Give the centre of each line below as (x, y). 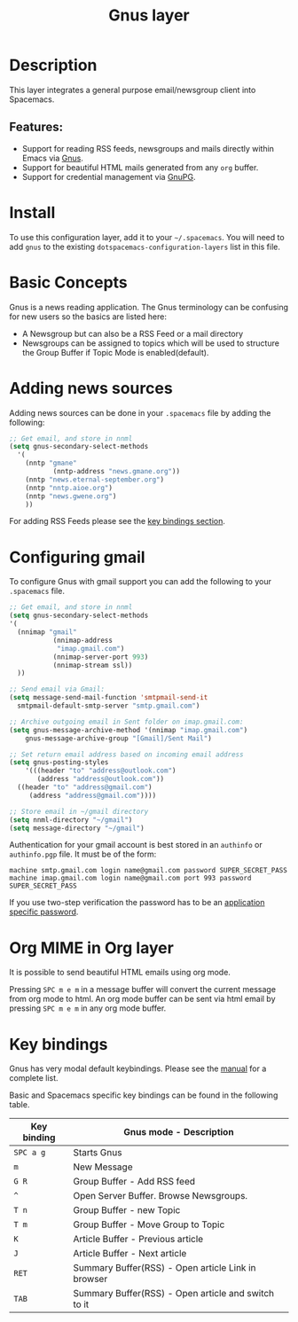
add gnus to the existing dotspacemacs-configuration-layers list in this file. (145, 246)
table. (20, 1105)
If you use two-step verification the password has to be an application (137, 903)
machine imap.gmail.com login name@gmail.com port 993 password (130, 879)
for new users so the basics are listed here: (88, 317)
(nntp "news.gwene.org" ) (71, 496)
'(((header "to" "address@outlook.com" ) (101, 771)
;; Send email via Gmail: (57, 689)
